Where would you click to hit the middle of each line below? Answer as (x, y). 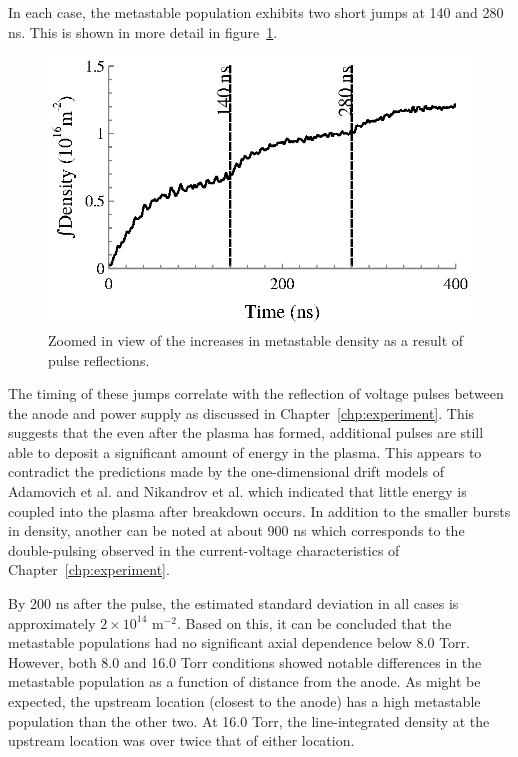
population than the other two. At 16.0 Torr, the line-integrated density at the (249, 720)
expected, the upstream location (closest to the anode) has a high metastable (244, 701)
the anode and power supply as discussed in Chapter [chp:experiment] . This (241, 412)
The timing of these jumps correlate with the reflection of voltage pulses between (256, 393)
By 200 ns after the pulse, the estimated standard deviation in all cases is (233, 603)
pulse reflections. (99, 359)
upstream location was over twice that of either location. (181, 740)
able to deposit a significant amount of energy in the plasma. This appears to (245, 451)
